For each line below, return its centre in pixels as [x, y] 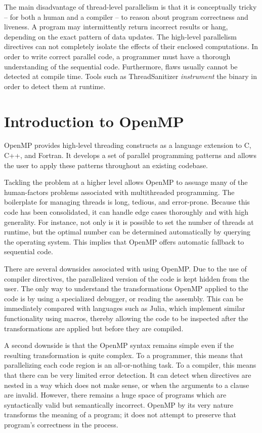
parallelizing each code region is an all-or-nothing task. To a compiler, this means [130, 365]
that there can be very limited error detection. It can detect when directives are [128, 375]
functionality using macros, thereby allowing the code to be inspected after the [126, 318]
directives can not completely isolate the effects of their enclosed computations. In [131, 46]
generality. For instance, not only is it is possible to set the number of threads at [129, 222]
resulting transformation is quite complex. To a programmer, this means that [124, 355]
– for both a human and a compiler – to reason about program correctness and [126, 16]
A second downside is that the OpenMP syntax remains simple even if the [119, 345]
